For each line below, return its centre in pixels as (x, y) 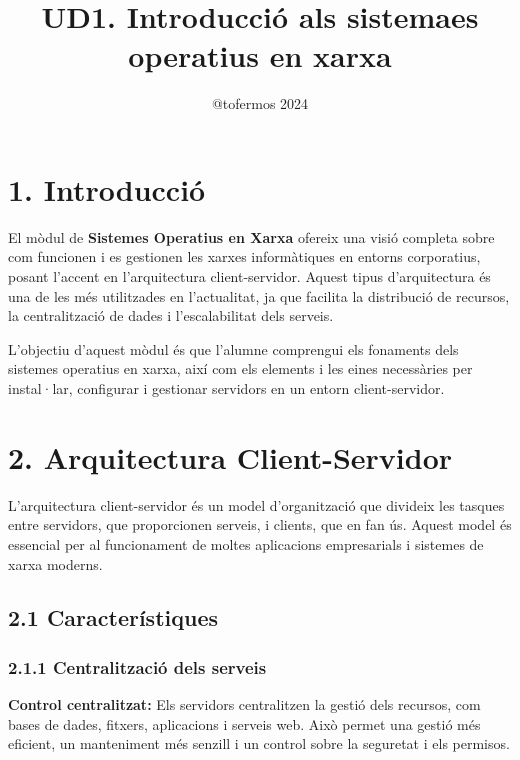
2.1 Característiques (113, 617)
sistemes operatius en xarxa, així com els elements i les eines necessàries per (240, 368)
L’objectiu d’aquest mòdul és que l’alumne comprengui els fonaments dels (233, 348)
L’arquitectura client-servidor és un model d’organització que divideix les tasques (256, 504)
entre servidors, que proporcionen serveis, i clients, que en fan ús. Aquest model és (260, 524)
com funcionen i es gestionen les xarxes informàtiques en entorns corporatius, (244, 256)
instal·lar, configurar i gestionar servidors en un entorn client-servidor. (226, 388)
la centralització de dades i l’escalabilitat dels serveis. (171, 315)
